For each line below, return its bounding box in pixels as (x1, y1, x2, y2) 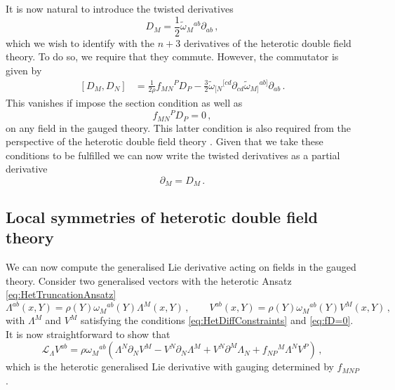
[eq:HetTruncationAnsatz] (6, 287, 116, 302)
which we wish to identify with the (6, 35, 155, 50)
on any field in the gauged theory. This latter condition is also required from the (6, 120, 352, 135)
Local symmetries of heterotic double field (6, 206, 318, 227)
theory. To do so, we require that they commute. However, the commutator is (6, 49, 339, 64)
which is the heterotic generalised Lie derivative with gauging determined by (6, 359, 334, 374)
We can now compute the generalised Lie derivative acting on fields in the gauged (6, 259, 356, 274)
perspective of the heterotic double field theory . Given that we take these (6, 134, 323, 149)
